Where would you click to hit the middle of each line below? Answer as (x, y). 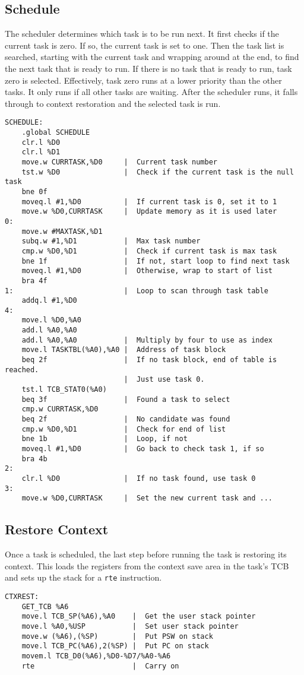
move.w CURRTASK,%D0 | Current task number (119, 162)
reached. (22, 370)
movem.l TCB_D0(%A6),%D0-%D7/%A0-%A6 (96, 656)
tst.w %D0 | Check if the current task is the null (158, 172)
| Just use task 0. (164, 380)
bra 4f (34, 281)
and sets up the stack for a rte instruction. (83, 577)
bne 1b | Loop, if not (104, 439)
